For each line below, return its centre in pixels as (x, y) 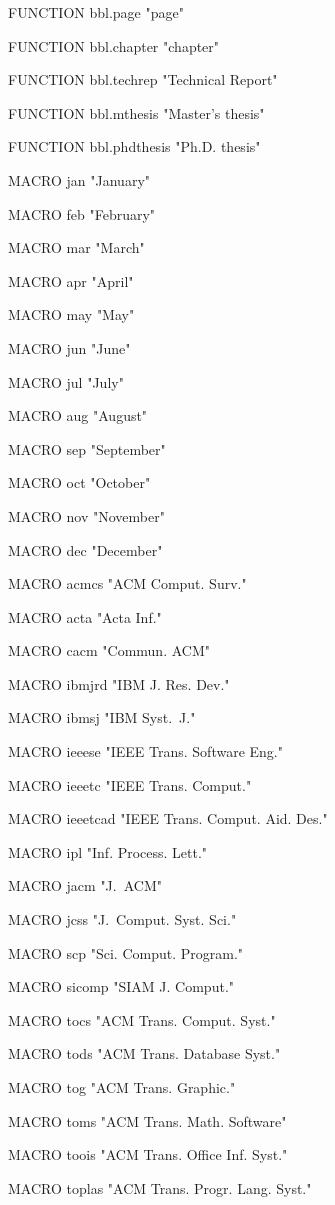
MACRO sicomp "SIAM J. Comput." (121, 986)
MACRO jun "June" (69, 347)
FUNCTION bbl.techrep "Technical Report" (143, 79)
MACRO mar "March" (76, 247)
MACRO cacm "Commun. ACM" (109, 650)
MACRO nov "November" (86, 515)
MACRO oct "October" (79, 482)
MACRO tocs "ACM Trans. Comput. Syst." (142, 1019)
